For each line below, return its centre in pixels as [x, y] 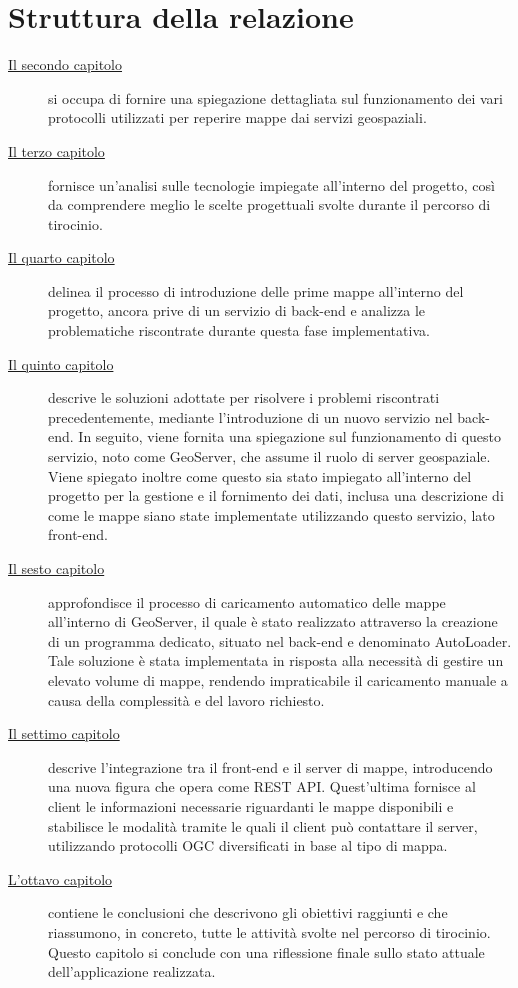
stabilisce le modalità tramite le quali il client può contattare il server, [263, 825]
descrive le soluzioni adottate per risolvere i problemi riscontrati [244, 397]
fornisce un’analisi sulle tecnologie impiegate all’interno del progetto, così [271, 184]
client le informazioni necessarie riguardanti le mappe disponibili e [251, 805]
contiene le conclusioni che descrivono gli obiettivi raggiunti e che [248, 912]
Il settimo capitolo [64, 733]
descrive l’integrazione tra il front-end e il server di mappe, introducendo [270, 766]
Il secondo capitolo [65, 64]
